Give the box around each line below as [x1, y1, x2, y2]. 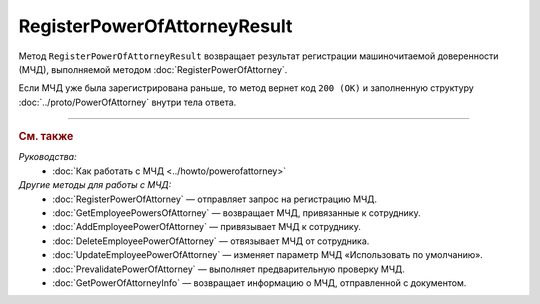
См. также [18, 130, 74, 144]
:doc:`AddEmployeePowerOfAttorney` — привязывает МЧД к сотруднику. [52, 221, 362, 233]
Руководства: [18, 151, 77, 163]
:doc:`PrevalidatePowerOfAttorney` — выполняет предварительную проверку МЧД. [52, 263, 405, 275]
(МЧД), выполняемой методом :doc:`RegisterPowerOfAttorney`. [18, 63, 288, 75]
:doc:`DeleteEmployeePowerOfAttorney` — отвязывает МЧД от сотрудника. [52, 235, 370, 247]
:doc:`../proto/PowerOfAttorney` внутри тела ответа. [18, 96, 237, 108]
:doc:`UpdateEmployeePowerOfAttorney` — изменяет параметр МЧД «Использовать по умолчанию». [52, 249, 484, 261]
